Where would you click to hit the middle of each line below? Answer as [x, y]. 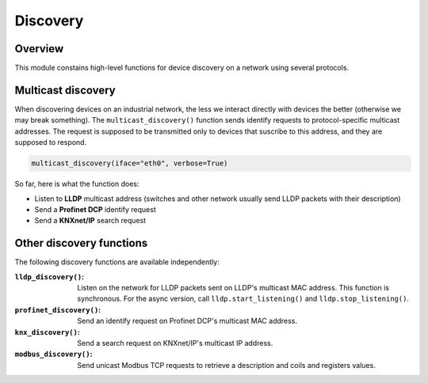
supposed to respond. [51, 142]
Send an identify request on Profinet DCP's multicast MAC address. [187, 321]
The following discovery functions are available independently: [117, 262]
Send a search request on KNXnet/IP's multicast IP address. [175, 343]
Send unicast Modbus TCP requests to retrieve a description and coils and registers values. [226, 365]
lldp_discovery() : [50, 276]
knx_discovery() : [48, 332]
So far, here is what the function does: [77, 184]
